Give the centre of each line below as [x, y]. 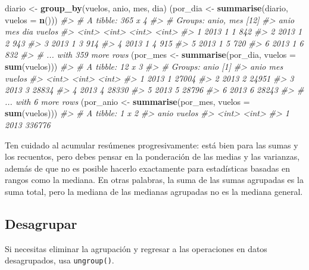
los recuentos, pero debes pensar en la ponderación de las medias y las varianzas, [152, 156]
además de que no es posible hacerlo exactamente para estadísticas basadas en [147, 168]
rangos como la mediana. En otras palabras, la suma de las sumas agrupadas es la [154, 180]
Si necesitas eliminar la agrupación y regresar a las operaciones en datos [136, 248]
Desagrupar [41, 223]
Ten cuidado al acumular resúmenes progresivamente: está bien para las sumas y [152, 145]
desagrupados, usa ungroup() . [60, 260]
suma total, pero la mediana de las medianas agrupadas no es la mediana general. [154, 191]
